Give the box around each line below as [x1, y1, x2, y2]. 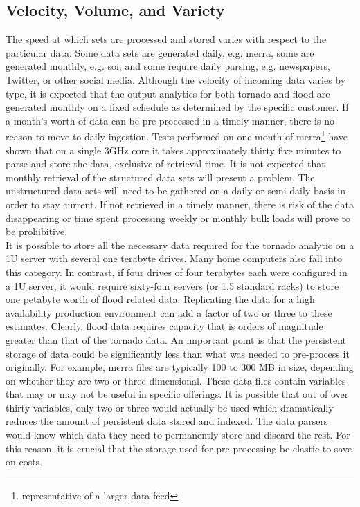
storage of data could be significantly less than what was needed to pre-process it [6, 346, 350, 360]
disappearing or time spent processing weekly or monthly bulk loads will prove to [6, 210, 350, 225]
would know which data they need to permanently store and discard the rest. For [6, 427, 350, 442]
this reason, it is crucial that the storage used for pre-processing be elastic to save [6, 441, 352, 455]
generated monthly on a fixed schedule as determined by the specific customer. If [6, 100, 349, 114]
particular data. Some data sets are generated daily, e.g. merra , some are [6, 45, 314, 59]
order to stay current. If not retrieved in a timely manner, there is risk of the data [6, 196, 354, 211]
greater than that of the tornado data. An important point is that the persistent [6, 332, 347, 347]
